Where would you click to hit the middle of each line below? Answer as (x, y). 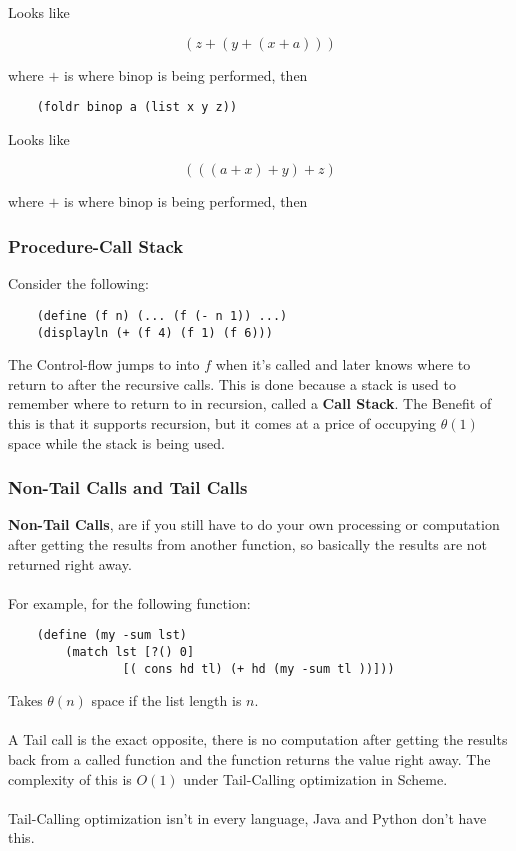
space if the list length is (166, 700)
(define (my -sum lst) (111, 635)
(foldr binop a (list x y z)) (137, 107)
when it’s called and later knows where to (343, 364)
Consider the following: (78, 283)
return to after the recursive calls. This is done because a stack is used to (232, 383)
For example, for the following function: (129, 602)
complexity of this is (70, 778)
